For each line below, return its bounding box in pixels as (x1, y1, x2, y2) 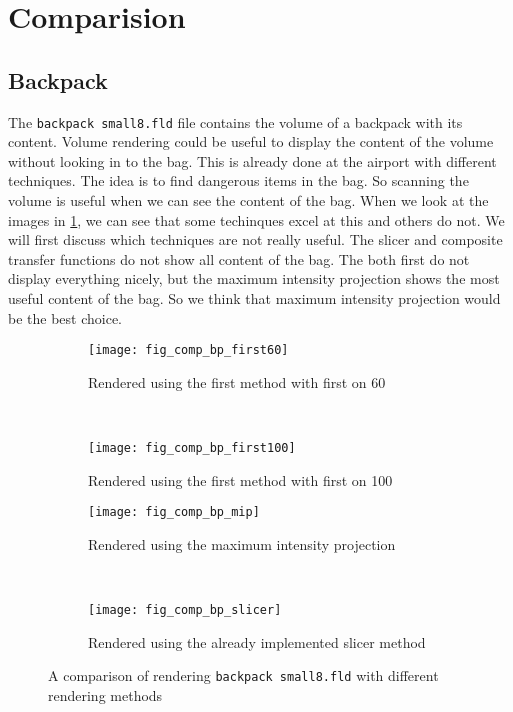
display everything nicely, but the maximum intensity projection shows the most (8, 268, 500, 289)
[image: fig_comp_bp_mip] (88, 505, 260, 520)
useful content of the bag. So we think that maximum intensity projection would (8, 287, 501, 308)
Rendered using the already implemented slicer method (88, 631, 426, 652)
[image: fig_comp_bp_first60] (88, 343, 289, 358)
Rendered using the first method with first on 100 (88, 469, 393, 490)
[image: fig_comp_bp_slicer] (88, 603, 282, 618)
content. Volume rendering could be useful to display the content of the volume (8, 131, 494, 152)
